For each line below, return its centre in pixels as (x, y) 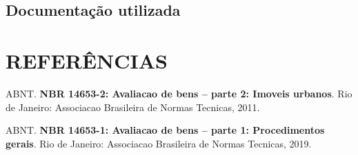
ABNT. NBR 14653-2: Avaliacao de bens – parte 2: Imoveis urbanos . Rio (179, 93)
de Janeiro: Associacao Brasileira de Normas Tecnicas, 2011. (133, 107)
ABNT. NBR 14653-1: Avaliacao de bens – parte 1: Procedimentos (165, 130)
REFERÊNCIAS (87, 60)
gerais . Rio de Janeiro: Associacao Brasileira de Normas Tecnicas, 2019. (159, 143)
